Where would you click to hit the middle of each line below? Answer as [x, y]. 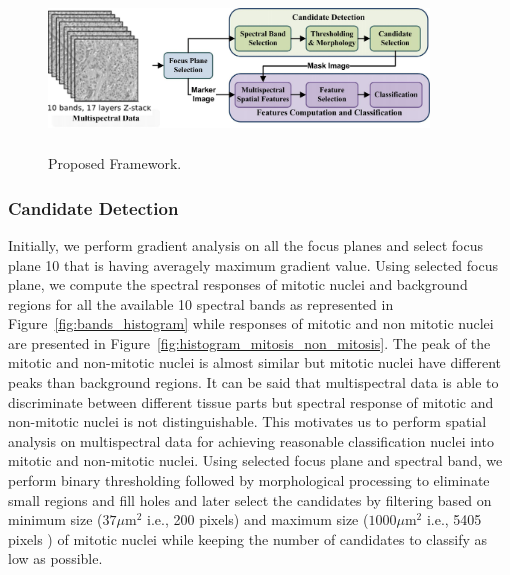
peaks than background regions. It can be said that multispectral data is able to [253, 382]
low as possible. [55, 558]
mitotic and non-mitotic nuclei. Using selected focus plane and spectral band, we [255, 460]
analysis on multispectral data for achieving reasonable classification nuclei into [251, 440]
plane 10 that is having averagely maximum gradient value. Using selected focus [253, 264]
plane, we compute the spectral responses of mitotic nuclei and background [238, 284]
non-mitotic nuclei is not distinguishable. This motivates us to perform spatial [247, 421]
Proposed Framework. [115, 163]
